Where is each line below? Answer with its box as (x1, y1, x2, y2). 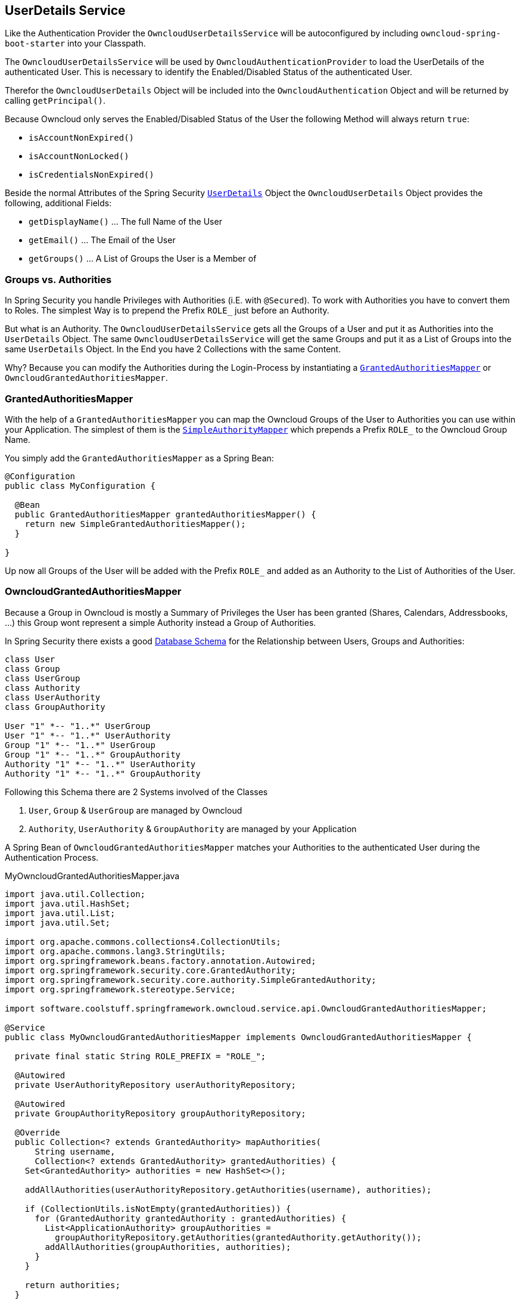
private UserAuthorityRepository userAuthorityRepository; (14, 1079, 296, 1090)
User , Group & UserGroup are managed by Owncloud (29, 805, 242, 815)
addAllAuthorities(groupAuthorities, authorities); (45, 1242, 291, 1252)
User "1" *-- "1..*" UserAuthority (5, 730, 171, 740)
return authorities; (24, 1280, 120, 1290)
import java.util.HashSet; (5, 898, 130, 908)
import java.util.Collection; (5, 889, 146, 899)
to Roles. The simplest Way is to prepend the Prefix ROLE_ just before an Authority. (5, 305, 329, 316)
